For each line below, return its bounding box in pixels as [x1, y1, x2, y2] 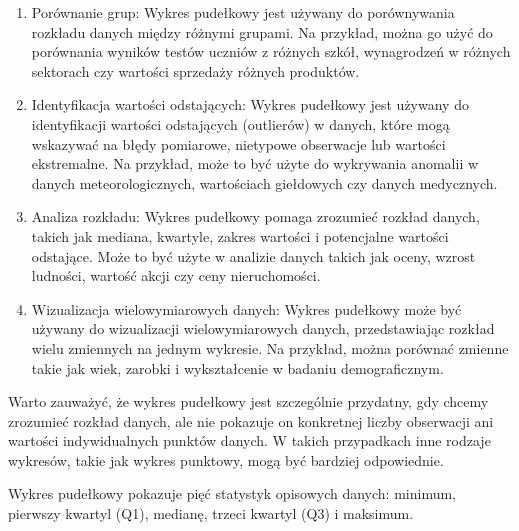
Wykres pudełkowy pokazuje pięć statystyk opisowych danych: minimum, [8, 483, 456, 504]
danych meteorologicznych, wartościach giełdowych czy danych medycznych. [31, 172, 498, 193]
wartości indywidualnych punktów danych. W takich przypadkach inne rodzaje [8, 430, 491, 451]
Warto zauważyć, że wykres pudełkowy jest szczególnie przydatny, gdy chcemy [8, 391, 489, 412]
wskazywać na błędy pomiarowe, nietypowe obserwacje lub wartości [31, 133, 446, 154]
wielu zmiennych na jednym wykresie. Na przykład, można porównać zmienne [31, 337, 509, 358]
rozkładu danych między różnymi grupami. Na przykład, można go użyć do [31, 21, 493, 42]
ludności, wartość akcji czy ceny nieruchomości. [31, 265, 321, 286]
